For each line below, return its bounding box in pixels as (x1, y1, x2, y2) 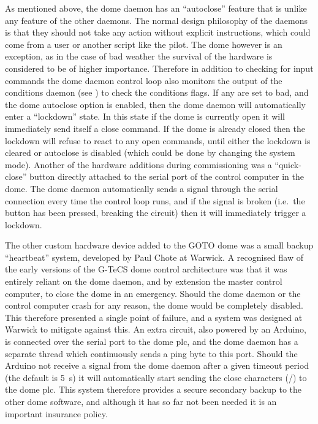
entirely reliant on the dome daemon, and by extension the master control (5, 275, 282, 288)
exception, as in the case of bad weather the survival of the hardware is (5, 50, 273, 63)
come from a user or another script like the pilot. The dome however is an (5, 37, 282, 50)
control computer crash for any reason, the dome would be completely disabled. (5, 299, 303, 312)
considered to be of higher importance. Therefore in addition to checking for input (5, 61, 314, 74)
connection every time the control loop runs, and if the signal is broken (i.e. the (5, 194, 305, 207)
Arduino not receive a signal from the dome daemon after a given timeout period (5, 359, 309, 372)
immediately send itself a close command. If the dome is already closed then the (5, 121, 305, 134)
